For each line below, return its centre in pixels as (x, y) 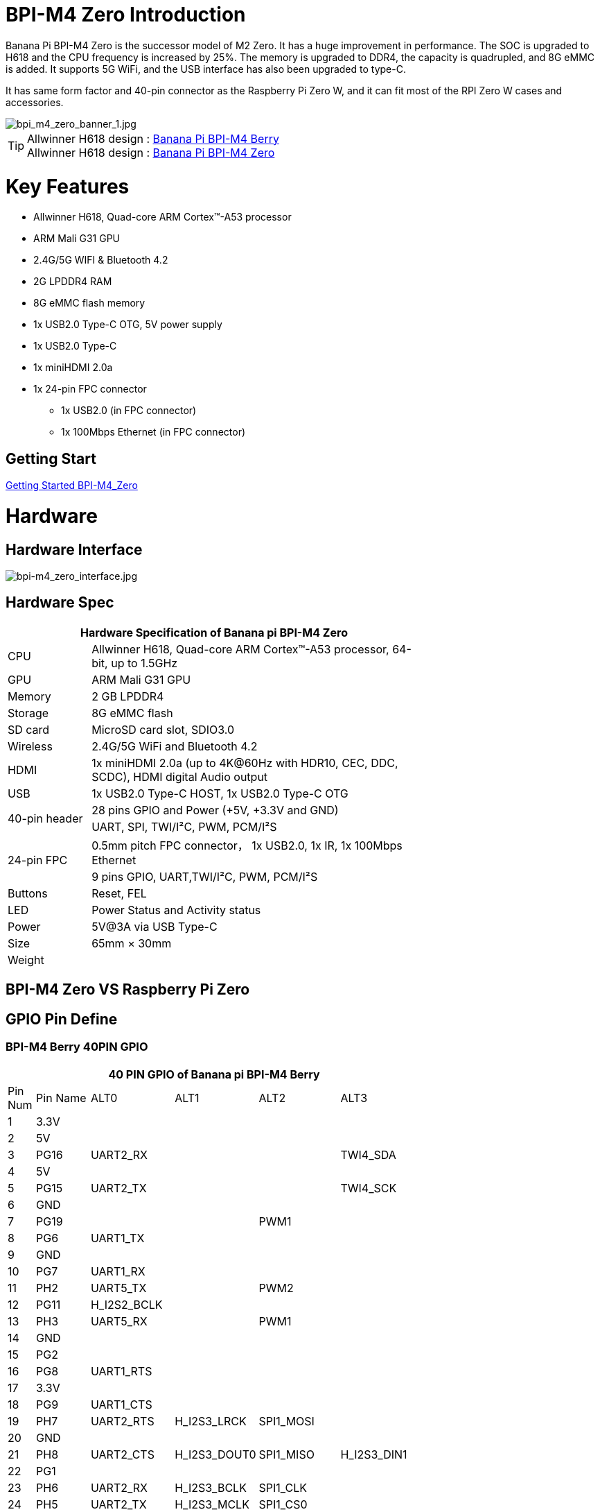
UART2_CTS (122, 1454)
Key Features (68, 186)
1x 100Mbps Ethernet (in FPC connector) (153, 432)
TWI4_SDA (368, 1154)
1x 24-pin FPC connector (90, 389)
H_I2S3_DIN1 (374, 1454)
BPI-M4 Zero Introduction (126, 15)
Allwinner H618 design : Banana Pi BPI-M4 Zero (151, 152)
